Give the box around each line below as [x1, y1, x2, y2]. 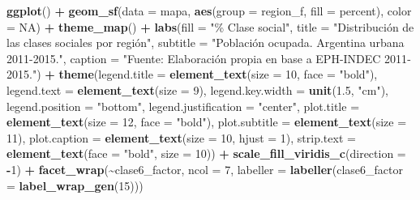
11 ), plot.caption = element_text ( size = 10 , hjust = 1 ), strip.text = [6, 129, 356, 146]
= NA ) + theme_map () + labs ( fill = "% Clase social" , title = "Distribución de [6, 18, 414, 35]
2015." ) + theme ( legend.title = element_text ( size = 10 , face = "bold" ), [6, 66, 378, 83]
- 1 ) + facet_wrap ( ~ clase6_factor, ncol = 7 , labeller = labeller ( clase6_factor [6, 160, 403, 177]
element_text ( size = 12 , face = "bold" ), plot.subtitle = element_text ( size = [6, 113, 407, 130]
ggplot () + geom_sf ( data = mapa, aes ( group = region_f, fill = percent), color [6, 2, 412, 19]
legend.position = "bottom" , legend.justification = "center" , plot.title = [6, 97, 360, 114]
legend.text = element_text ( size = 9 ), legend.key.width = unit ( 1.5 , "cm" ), [6, 81, 388, 98]
